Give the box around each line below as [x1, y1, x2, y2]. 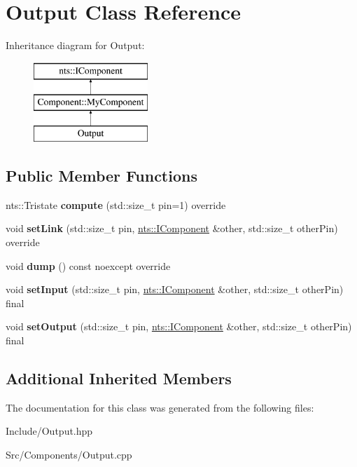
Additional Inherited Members [6, 367, 232, 389]
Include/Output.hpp [6, 424, 93, 438]
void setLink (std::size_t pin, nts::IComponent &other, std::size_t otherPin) [6, 221, 338, 236]
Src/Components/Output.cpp [6, 447, 132, 462]
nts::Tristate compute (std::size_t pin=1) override [6, 197, 226, 212]
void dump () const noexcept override [6, 258, 171, 273]
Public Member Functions [6, 165, 197, 187]
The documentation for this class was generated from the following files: [6, 400, 314, 414]
